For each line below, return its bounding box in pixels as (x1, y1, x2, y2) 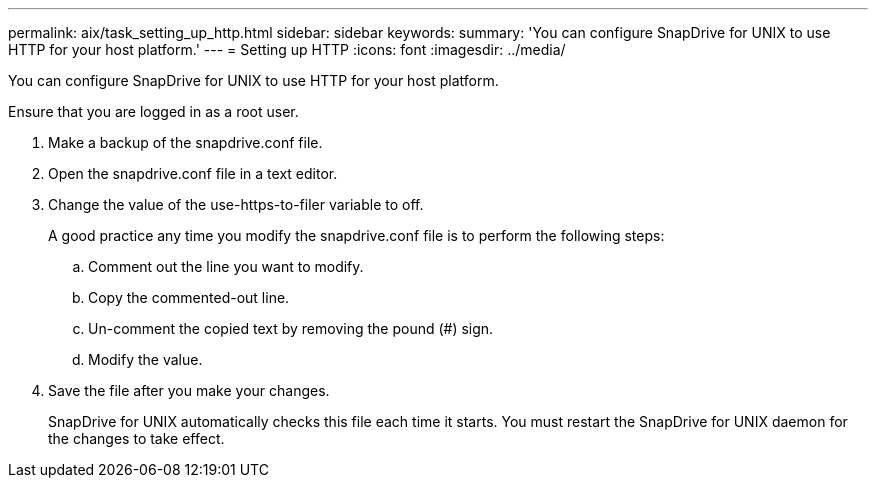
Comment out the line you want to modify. (88, 258, 364, 275)
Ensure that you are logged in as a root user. (8, 103, 299, 120)
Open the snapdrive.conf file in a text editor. (48, 165, 338, 182)
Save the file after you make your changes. (48, 382, 330, 399)
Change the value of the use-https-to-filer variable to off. (48, 196, 424, 213)
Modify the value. (88, 351, 203, 368)
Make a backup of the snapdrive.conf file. (48, 134, 323, 151)
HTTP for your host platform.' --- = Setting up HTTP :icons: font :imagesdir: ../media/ (8, 41, 566, 58)
